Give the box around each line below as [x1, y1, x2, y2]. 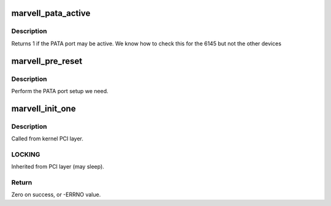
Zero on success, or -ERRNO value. [11, 191, 101, 199]
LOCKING [11, 150, 40, 159]
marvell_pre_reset [11, 56, 83, 66]
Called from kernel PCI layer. [11, 135, 84, 142]
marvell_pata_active [11, 8, 91, 18]
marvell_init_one [11, 103, 76, 113]
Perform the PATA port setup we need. [11, 87, 108, 94]
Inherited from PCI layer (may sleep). [11, 163, 104, 170]
